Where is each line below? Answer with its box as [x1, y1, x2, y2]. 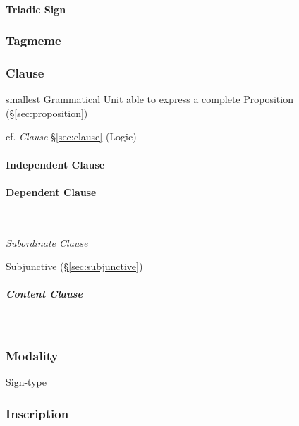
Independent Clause [6, 157, 105, 171]
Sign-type [6, 375, 47, 389]
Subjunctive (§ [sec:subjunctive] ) [6, 259, 143, 274]
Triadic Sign [6, 1, 66, 16]
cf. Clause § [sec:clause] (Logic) [6, 129, 137, 144]
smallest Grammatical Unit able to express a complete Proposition [6, 92, 293, 107]
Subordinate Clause [6, 235, 88, 250]
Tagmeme [6, 32, 61, 49]
